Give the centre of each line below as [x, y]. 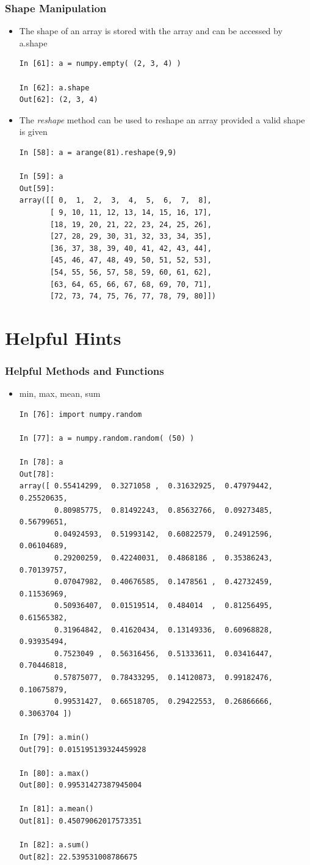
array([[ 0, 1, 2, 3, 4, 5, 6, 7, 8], [115, 201]
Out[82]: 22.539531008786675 [78, 857]
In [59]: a [41, 177]
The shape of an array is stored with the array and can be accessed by [151, 31]
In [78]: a [41, 462]
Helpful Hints [63, 337]
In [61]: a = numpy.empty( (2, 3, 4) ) [100, 64]
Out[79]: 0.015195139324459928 [83, 749]
